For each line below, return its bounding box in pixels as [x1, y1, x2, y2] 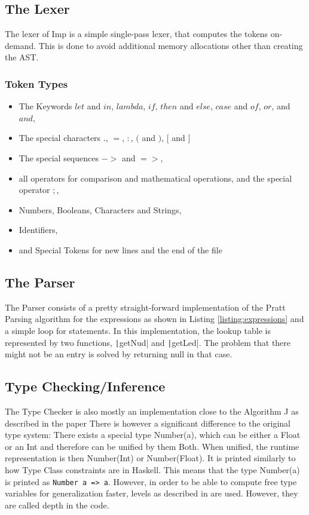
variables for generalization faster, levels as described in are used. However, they [5, 487, 298, 499]
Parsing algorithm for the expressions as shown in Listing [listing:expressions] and [5, 312, 304, 325]
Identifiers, [19, 223, 58, 236]
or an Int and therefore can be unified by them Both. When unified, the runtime [5, 440, 299, 452]
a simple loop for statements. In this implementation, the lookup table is [5, 324, 271, 336]
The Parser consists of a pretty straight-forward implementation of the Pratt [5, 301, 286, 313]
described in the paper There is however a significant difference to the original [5, 416, 291, 429]
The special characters [19, 131, 101, 144]
